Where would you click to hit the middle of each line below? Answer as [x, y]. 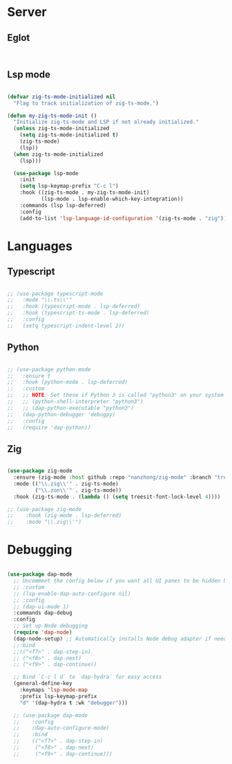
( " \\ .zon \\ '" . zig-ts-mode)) [78, 490]
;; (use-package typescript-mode [55, 294]
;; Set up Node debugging [51, 626]
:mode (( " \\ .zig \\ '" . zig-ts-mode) [66, 483]
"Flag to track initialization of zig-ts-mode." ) [86, 103]
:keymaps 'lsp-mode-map [54, 690]
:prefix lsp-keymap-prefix [58, 696]
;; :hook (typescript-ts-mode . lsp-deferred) [78, 313]
